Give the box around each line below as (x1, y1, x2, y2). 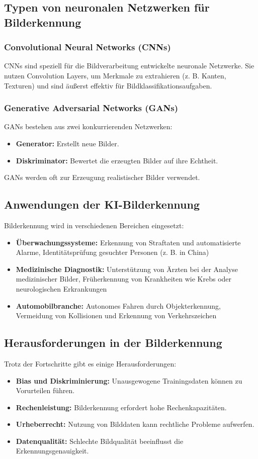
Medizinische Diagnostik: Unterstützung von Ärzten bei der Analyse (16, 263, 238, 274)
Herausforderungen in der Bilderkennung (4, 335, 222, 350)
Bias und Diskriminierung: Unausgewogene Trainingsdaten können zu (16, 375, 242, 386)
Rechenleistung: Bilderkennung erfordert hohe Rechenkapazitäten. (16, 402, 227, 412)
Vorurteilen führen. (16, 385, 75, 396)
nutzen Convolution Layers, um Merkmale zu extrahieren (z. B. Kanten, (4, 70, 226, 80)
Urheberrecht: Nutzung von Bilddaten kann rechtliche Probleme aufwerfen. (16, 419, 254, 429)
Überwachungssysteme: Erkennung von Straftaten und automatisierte (16, 237, 241, 247)
